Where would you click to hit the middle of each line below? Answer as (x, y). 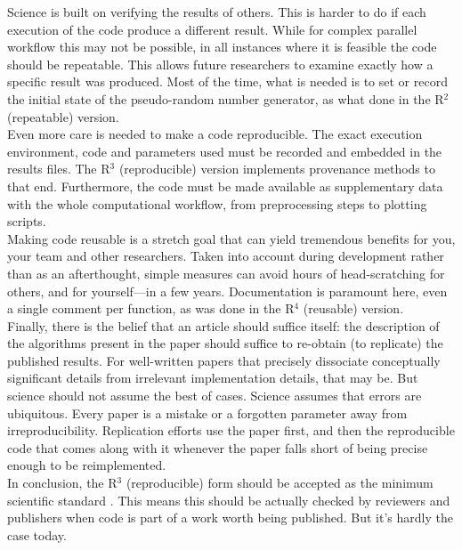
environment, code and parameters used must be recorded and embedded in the (225, 151)
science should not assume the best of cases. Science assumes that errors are (215, 396)
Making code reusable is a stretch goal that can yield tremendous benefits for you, (231, 238)
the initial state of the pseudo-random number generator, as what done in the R (226, 98)
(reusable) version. (353, 308)
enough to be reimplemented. (87, 465)
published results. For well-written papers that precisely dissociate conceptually (224, 360)
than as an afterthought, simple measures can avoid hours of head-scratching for (226, 273)
